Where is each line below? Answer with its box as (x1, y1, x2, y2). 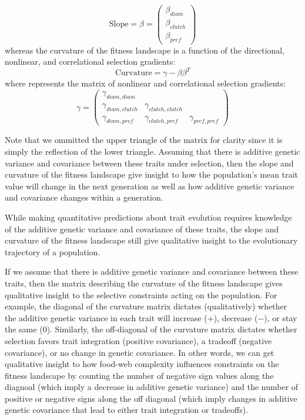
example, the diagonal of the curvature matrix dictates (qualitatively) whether (5, 300, 287, 312)
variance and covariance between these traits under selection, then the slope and (5, 156, 294, 169)
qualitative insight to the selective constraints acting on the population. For (5, 288, 277, 301)
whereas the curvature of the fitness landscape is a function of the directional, (5, 44, 285, 56)
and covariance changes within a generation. (5, 191, 163, 204)
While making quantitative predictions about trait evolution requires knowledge (5, 211, 292, 223)
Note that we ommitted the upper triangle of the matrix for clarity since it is (5, 134, 283, 146)
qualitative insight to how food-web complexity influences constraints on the (5, 358, 279, 370)
